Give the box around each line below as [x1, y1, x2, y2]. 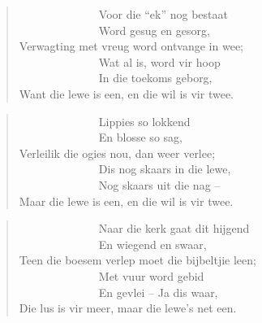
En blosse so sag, [98, 129, 183, 146]
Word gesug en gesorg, [98, 21, 210, 38]
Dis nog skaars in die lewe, [98, 160, 231, 177]
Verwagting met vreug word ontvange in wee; [19, 37, 244, 55]
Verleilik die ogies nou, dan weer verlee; [19, 144, 216, 161]
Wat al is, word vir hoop [98, 53, 221, 70]
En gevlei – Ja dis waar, [98, 283, 218, 300]
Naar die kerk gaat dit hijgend [98, 220, 250, 237]
